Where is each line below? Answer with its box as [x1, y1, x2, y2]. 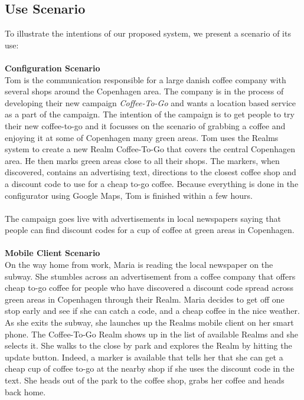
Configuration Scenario [5, 61, 100, 74]
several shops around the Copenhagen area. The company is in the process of [5, 85, 284, 97]
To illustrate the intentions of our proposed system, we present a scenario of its [5, 27, 291, 40]
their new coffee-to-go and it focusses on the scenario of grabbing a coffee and [5, 119, 286, 132]
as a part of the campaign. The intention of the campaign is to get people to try [5, 108, 295, 120]
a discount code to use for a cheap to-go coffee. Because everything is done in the [5, 177, 299, 189]
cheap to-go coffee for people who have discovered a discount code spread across [5, 281, 293, 294]
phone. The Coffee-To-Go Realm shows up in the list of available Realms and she [5, 327, 299, 340]
